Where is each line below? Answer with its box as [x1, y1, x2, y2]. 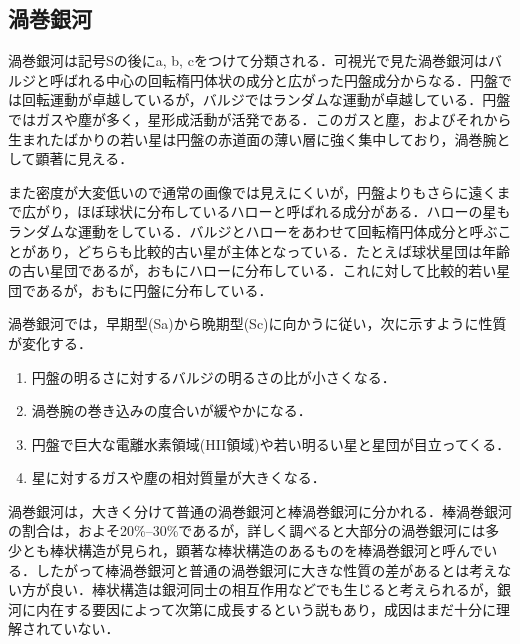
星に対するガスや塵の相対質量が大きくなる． [31, 467, 326, 488]
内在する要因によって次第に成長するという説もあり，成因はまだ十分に [35, 598, 496, 619]
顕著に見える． [35, 148, 134, 169]
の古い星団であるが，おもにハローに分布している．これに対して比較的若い [8, 260, 497, 281]
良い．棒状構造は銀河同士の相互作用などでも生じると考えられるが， [49, 579, 497, 600]
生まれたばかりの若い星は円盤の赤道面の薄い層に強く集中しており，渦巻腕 [8, 128, 497, 149]
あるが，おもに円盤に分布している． [35, 279, 273, 300]
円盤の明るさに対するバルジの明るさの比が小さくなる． [31, 366, 396, 387]
